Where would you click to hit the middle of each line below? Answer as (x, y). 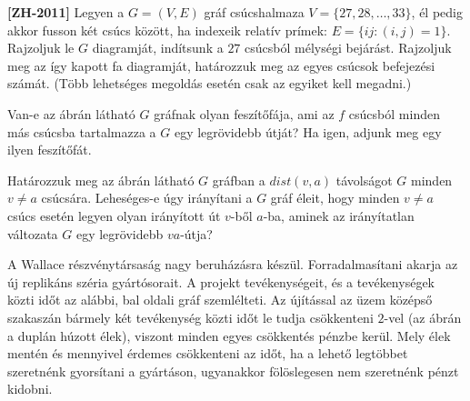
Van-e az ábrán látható (71, 113)
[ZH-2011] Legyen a (66, 12)
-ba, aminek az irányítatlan (339, 215)
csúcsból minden (394, 113)
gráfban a (239, 180)
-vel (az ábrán (423, 317)
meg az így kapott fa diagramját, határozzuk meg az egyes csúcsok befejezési (221, 65)
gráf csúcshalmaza (254, 12)
